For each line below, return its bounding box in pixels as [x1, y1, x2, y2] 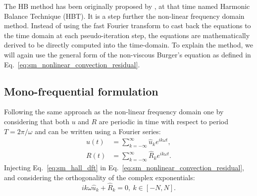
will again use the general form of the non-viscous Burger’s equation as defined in [4, 49, 251, 59]
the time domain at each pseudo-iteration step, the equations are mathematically [4, 30, 250, 40]
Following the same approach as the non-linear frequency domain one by [4, 106, 224, 117]
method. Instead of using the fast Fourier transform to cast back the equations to [4, 20, 251, 31]
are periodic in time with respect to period [99, 116, 229, 126]
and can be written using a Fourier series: [35, 126, 161, 136]
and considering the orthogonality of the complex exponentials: [4, 172, 195, 182]
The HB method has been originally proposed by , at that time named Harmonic [4, 1, 250, 11]
